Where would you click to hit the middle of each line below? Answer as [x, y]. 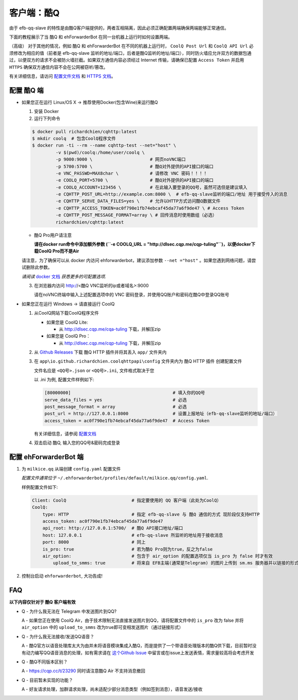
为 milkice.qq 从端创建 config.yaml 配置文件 [71, 469]
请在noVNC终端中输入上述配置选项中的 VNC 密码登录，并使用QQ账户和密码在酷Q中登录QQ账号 [132, 295]
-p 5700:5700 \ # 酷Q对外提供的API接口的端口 [134, 166]
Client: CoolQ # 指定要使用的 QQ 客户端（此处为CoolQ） [127, 500]
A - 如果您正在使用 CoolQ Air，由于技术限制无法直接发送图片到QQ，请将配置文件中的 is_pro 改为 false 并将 [133, 620]
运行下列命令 [47, 118]
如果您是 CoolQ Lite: [67, 322]
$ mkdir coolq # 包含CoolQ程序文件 [74, 138]
